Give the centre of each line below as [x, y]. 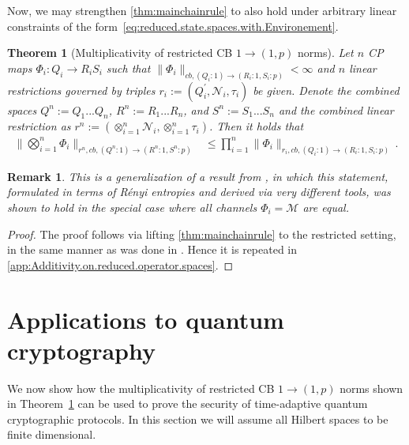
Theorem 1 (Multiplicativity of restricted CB [120, 53]
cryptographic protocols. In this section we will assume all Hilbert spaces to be [198, 419]
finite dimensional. [52, 434]
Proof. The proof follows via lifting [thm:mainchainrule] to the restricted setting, [202, 234]
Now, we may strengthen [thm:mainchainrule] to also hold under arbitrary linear [202, 10]
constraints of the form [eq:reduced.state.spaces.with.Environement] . [173, 26]
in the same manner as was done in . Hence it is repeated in [152, 249]
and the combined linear [336, 109]
